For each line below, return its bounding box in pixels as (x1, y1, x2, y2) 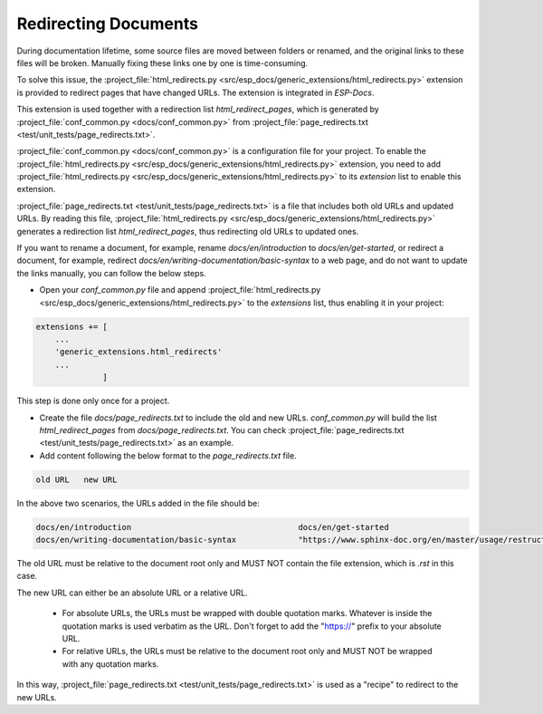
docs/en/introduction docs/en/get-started (35, 522, 389, 532)
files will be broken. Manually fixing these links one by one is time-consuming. (16, 57, 309, 68)
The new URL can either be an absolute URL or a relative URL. (16, 587, 248, 598)
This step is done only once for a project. (16, 395, 170, 407)
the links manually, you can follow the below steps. (16, 267, 207, 278)
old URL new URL (35, 474, 118, 485)
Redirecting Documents (16, 14, 199, 34)
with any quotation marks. (62, 658, 159, 670)
